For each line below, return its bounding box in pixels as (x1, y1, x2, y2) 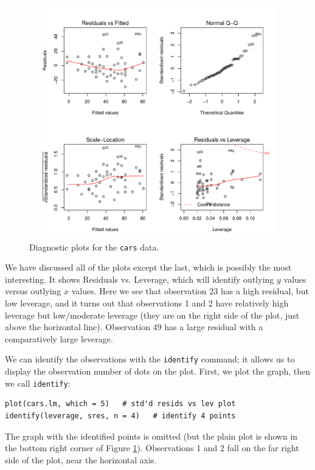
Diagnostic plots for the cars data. (29, 240, 159, 253)
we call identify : (5, 376, 71, 389)
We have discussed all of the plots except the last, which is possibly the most (5, 261, 292, 274)
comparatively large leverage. (5, 332, 113, 345)
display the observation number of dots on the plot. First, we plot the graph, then (5, 365, 310, 378)
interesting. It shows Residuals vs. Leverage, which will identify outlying (5, 272, 274, 285)
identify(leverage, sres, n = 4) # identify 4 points (5, 411, 236, 420)
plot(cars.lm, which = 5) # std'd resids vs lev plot (5, 399, 236, 409)
